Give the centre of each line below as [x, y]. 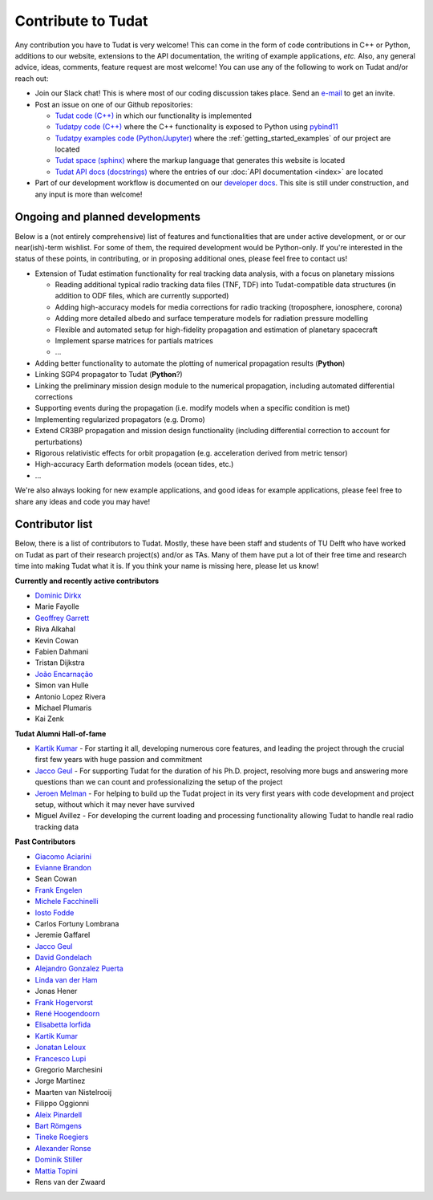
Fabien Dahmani [62, 651]
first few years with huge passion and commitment [119, 760]
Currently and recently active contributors [87, 581]
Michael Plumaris [63, 707]
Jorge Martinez [60, 1081]
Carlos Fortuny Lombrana [77, 923]
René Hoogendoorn [67, 1014]
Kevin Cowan [57, 640]
